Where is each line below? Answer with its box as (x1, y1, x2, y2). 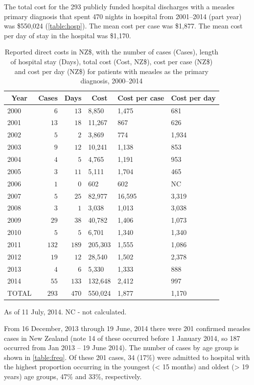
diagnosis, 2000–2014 (80, 76, 143, 86)
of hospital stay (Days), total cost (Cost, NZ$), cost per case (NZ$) (10, 56, 213, 66)
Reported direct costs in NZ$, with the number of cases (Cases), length (4, 47, 218, 57)
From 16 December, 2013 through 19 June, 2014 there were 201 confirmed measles (4, 323, 251, 333)
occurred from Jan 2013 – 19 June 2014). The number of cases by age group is (4, 342, 239, 353)
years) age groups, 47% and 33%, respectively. (4, 371, 142, 381)
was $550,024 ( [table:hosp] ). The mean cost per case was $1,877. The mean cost (4, 21, 243, 31)
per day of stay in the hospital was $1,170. (4, 30, 131, 40)
